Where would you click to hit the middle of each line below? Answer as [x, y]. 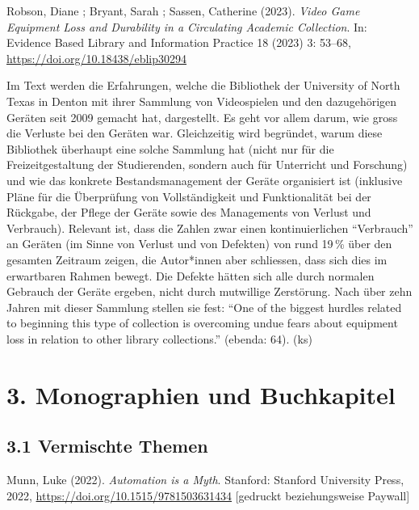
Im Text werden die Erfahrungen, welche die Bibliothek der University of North [203, 85]
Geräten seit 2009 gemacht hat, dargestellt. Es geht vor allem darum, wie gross [202, 117]
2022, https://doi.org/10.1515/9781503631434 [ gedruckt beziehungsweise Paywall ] [208, 495]
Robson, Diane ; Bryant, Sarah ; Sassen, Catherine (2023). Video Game [183, 11]
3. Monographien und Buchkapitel [201, 394]
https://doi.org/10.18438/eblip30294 [96, 58]
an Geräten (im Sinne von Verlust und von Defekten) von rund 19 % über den [199, 244]
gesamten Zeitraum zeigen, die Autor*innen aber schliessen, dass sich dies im [197, 259]
